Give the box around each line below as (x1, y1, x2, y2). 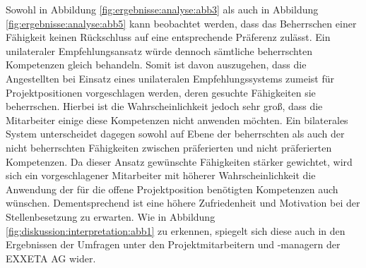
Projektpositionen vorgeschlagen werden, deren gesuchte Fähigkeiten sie (6, 85, 316, 99)
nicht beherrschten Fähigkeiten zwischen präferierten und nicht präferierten (6, 140, 332, 154)
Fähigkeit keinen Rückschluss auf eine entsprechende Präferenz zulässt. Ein (6, 30, 331, 44)
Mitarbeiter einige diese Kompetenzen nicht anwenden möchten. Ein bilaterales (6, 112, 348, 127)
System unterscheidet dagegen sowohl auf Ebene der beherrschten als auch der (6, 126, 345, 141)
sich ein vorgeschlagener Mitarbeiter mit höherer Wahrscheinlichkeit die (6, 168, 316, 183)
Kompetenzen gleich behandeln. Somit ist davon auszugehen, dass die (6, 57, 307, 72)
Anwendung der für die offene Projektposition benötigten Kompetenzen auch (6, 181, 338, 196)
